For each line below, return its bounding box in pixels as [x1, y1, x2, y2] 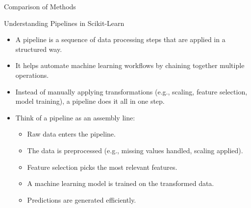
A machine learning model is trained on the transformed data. [27, 178, 214, 188]
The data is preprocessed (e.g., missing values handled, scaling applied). [27, 145, 243, 155]
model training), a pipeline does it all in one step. [15, 96, 165, 106]
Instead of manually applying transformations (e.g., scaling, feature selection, [15, 86, 248, 96]
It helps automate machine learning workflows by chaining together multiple [15, 60, 245, 70]
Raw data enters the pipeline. [27, 129, 116, 139]
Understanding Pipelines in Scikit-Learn [4, 18, 125, 28]
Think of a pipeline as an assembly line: [15, 112, 135, 122]
